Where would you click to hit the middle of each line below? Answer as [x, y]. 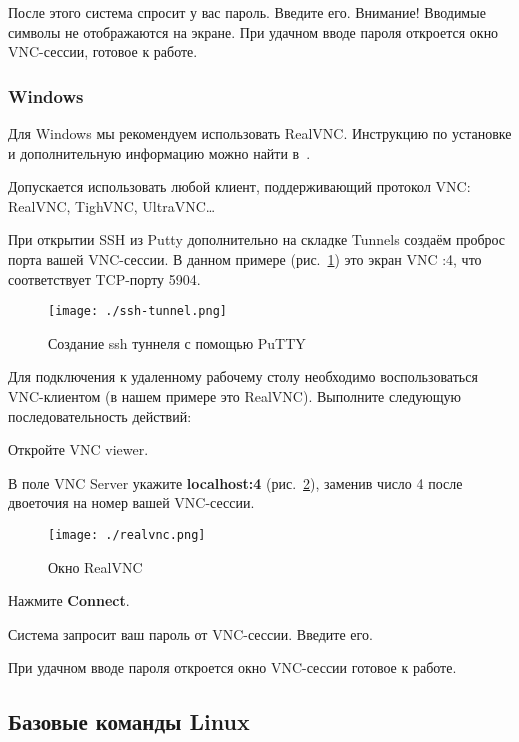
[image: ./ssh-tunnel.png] [137, 311]
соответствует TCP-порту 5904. [104, 278]
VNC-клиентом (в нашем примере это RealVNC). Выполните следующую [235, 396]
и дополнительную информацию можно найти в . [159, 152]
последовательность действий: [100, 415]
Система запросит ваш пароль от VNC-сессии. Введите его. [190, 633]
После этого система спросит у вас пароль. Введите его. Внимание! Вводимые [247, 12]
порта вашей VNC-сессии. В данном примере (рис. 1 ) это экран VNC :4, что [245, 258]
